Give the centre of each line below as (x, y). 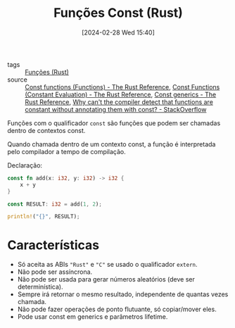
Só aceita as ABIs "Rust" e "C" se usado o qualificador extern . (107, 265)
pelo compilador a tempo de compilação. (67, 151)
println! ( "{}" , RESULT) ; (44, 217)
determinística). (40, 287)
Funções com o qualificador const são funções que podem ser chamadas (114, 123)
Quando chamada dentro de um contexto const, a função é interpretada (112, 144)
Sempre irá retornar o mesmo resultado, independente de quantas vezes (123, 294)
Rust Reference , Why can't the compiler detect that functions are (119, 102)
